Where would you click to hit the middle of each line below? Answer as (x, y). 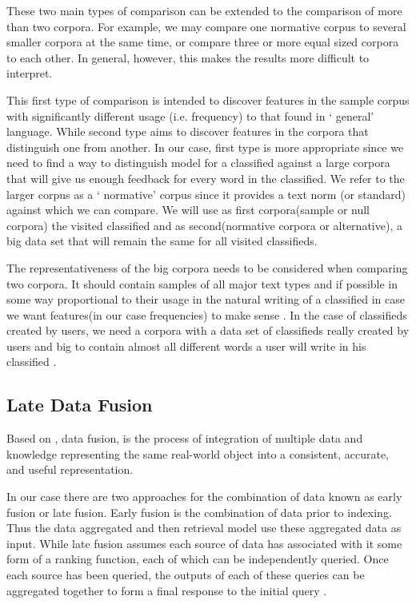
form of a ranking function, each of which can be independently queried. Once (198, 559)
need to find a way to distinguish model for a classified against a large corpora (198, 163)
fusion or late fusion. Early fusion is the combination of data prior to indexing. (199, 512)
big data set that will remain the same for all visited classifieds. (162, 241)
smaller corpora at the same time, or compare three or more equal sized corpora (203, 42)
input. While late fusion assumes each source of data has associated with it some (204, 543)
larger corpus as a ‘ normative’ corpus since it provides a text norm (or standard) (206, 194)
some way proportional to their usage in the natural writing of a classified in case (206, 299)
